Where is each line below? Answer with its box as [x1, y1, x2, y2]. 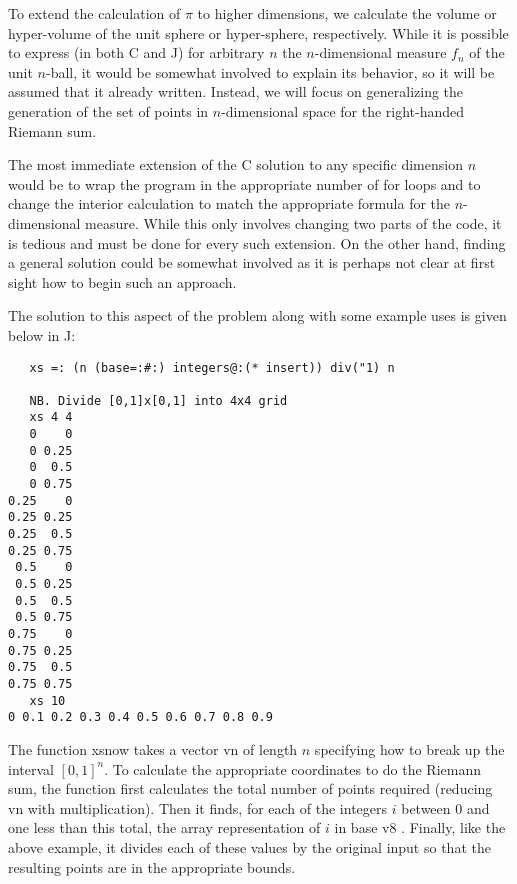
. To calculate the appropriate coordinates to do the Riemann [104, 758, 482, 779]
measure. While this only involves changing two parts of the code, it [85, 212, 502, 233]
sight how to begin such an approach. [8, 271, 237, 292]
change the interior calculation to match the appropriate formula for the [8, 193, 451, 214]
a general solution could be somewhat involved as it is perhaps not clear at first [8, 252, 496, 273]
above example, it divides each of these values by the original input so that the [8, 836, 491, 857]
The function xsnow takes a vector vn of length [8, 738, 298, 759]
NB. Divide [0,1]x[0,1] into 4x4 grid [29, 393, 288, 408]
